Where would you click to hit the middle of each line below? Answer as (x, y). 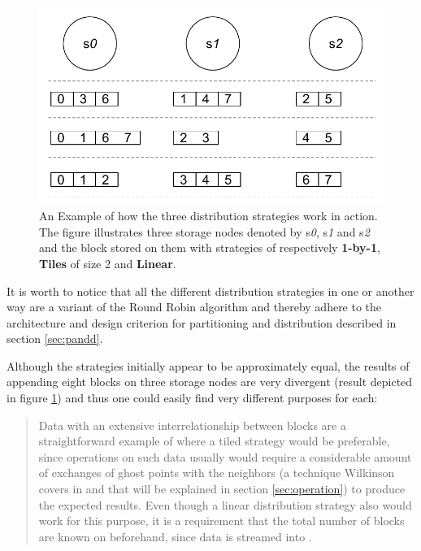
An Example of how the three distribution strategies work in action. (208, 216)
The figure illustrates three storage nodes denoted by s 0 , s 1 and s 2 (204, 231)
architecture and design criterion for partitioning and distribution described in (202, 322)
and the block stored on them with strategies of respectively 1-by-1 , (210, 247)
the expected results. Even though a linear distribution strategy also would (225, 504)
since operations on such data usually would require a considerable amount (225, 456)
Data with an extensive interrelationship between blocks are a (192, 425)
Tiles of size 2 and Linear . (108, 263)
